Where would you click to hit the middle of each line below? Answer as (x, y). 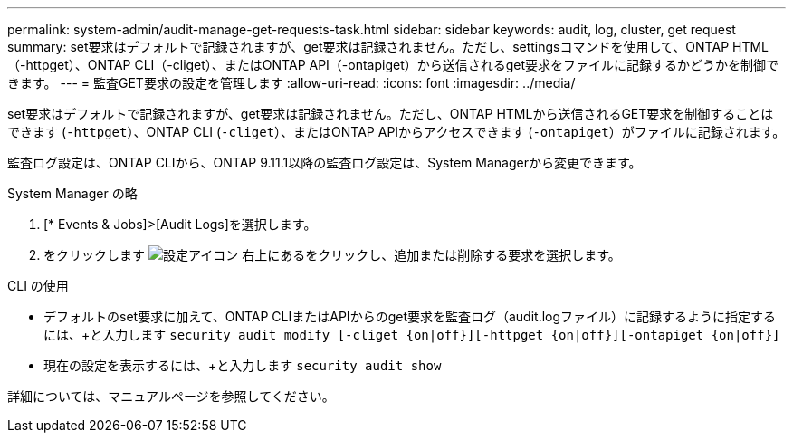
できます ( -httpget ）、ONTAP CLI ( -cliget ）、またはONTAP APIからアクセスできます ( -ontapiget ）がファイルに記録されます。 (396, 132)
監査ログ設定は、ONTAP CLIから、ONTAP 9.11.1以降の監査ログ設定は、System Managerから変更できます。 (325, 163)
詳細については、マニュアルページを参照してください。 (171, 396)
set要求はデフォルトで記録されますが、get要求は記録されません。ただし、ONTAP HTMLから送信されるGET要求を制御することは (391, 114)
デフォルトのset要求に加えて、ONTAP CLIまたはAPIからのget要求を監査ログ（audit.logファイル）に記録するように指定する (410, 316)
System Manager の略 (72, 193)
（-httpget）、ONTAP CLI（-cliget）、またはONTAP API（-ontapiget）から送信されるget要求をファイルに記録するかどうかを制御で (393, 65)
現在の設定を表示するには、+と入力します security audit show (243, 365)
